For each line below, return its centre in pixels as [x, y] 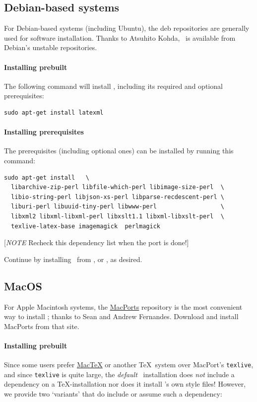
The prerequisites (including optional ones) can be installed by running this [119, 151]
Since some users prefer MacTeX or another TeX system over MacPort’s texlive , [129, 365]
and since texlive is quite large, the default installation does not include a [119, 374]
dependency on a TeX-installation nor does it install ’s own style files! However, [125, 384]
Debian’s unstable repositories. [51, 47]
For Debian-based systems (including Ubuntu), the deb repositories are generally [127, 28]
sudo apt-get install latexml [54, 112]
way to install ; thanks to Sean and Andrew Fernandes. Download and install [121, 316]
